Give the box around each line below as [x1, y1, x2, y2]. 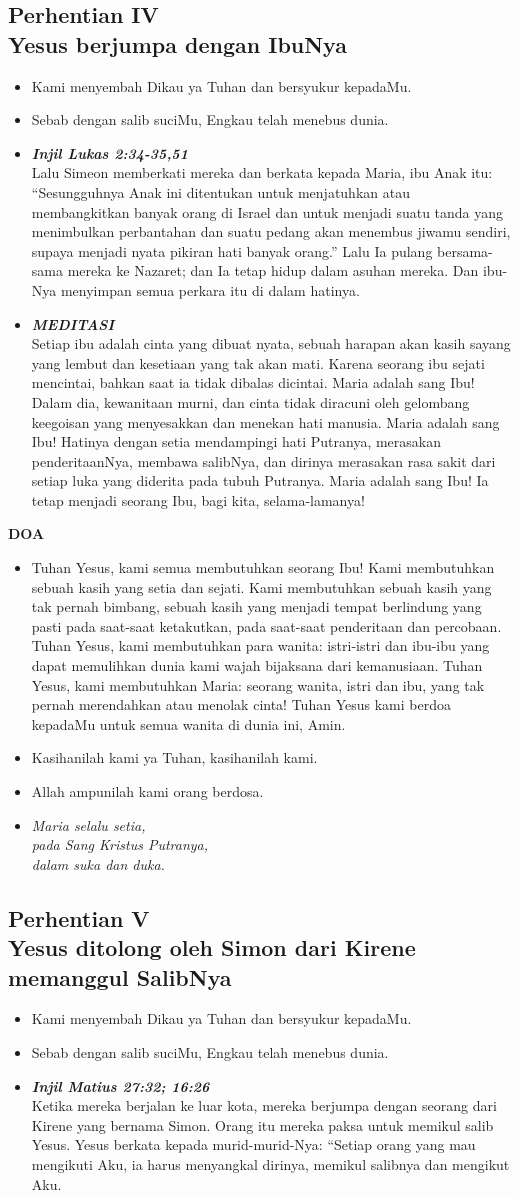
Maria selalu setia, [31, 814, 146, 835]
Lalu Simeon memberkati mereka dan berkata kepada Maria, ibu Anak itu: [31, 162, 493, 183]
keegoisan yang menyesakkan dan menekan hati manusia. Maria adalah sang [31, 411, 500, 432]
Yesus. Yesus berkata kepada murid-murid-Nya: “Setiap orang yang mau [31, 1134, 476, 1155]
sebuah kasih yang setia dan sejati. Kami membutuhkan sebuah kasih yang [31, 576, 492, 597]
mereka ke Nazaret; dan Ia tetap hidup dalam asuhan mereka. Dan [67, 260, 479, 281]
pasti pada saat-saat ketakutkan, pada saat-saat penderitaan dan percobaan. [31, 615, 502, 636]
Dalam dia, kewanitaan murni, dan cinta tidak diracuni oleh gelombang [31, 391, 470, 412]
